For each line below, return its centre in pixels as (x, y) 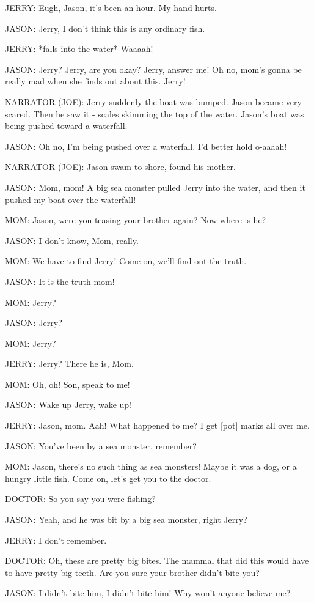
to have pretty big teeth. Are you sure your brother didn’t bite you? (132, 572)
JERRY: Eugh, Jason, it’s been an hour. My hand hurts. (111, 7)
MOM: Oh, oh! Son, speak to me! (68, 384)
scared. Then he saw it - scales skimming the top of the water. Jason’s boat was (155, 113)
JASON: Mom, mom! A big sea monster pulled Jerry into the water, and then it (155, 187)
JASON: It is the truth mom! (60, 281)
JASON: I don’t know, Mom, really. (72, 240)
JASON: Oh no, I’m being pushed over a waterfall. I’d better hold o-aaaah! (146, 146)
